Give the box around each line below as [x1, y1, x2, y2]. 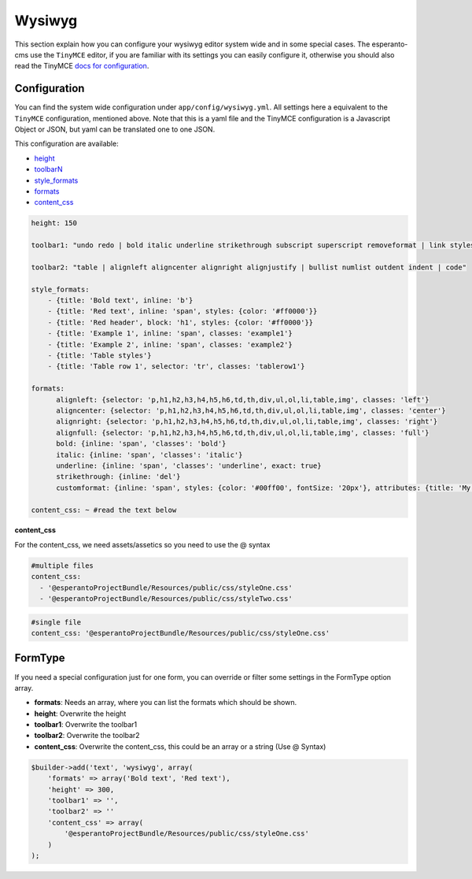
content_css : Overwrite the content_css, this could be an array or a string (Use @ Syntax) [34, 741, 326, 751]
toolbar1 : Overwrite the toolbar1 [34, 720, 138, 729]
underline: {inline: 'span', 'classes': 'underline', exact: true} [56, 461, 322, 470]
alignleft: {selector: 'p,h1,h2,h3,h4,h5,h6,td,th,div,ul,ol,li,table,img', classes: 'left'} [56, 395, 430, 404]
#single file [31, 618, 82, 626]
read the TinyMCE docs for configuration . [14, 61, 149, 71]
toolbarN [34, 165, 63, 174]
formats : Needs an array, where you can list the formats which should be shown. [34, 698, 297, 707]
